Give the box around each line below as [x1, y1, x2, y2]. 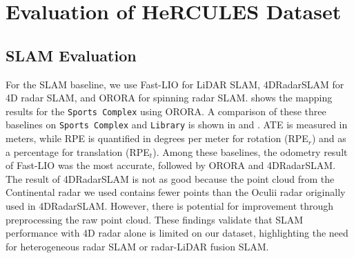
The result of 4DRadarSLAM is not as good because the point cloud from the [6, 171, 335, 186]
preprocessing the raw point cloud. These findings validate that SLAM [6, 212, 304, 226]
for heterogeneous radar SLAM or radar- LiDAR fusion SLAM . [6, 239, 269, 253]
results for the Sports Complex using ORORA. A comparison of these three [6, 103, 326, 118]
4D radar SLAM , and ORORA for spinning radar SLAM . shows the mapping [6, 90, 333, 105]
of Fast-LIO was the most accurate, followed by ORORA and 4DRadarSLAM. [6, 158, 336, 172]
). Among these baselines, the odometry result [153, 144, 348, 159]
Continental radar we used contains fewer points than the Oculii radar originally [6, 185, 346, 199]
